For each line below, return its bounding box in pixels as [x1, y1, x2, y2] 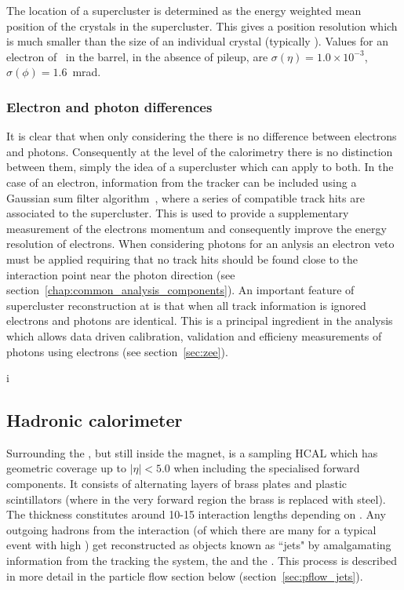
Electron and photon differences [6, 97, 213, 116]
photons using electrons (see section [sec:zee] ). [6, 343, 228, 359]
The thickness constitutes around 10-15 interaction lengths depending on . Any [6, 506, 386, 523]
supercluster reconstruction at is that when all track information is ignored [6, 297, 366, 313]
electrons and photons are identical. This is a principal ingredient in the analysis [6, 312, 393, 329]
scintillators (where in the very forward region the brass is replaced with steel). [6, 490, 386, 507]
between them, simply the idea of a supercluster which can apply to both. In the [6, 158, 394, 175]
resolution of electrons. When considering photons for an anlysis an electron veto [6, 235, 395, 252]
